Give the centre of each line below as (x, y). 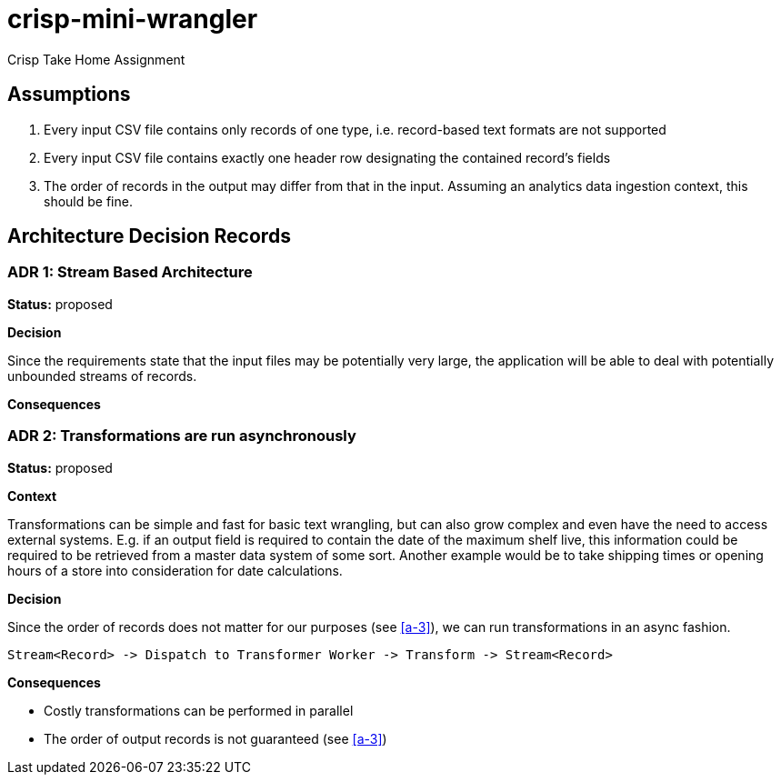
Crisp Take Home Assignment (96, 59)
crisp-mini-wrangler (133, 19)
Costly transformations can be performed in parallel (199, 710)
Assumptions (69, 95)
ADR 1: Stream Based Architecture (130, 272)
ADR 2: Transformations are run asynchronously (182, 436)
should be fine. (88, 201)
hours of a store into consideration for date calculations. (175, 570)
